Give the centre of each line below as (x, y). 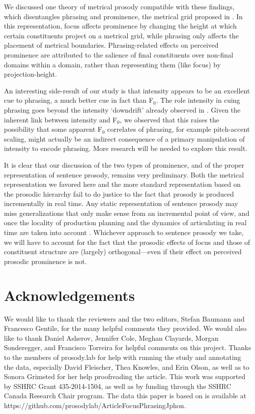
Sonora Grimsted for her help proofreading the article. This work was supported (125, 376)
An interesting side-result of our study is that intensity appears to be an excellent (127, 90)
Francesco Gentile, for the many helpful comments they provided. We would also (125, 328)
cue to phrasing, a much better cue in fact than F (79, 100)
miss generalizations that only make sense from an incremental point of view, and (127, 213)
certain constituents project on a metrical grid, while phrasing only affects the (121, 35)
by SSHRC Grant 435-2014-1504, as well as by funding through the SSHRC (118, 386)
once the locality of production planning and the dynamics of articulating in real (125, 222)
